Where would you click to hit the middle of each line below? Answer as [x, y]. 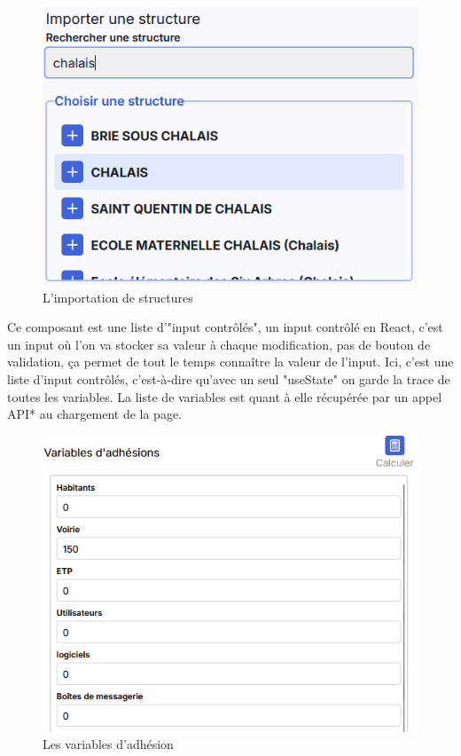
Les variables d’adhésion [108, 744]
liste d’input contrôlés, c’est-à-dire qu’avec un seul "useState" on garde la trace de [229, 379]
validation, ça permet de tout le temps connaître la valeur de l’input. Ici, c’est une [230, 362]
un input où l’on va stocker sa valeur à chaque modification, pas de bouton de [219, 344]
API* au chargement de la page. [94, 414]
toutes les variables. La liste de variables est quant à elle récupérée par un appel [225, 396]
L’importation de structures [118, 297]
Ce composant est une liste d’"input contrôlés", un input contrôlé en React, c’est [225, 327]
